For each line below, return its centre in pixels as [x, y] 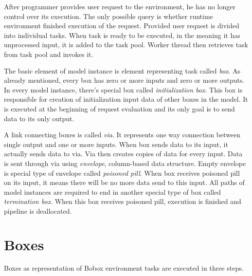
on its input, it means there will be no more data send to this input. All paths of [124, 182]
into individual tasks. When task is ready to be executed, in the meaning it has [122, 35]
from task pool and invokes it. [49, 54]
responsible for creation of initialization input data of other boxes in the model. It [126, 99]
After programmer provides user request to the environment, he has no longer [120, 6]
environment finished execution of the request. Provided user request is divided [122, 26]
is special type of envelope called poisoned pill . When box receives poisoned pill [122, 173]
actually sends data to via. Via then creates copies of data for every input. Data [123, 154]
